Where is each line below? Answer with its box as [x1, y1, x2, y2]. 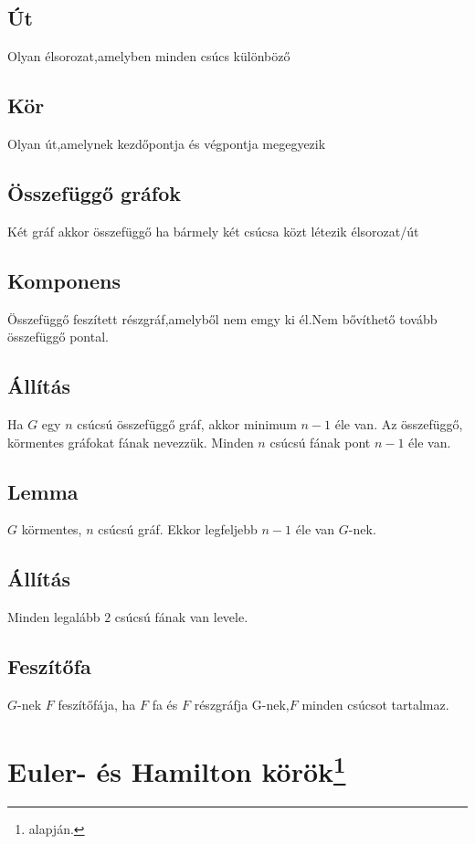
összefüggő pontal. [7, 327, 109, 346]
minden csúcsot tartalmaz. [301, 694, 449, 713]
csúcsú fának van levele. [114, 607, 248, 627]
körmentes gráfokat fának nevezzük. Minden [7, 432, 254, 451]
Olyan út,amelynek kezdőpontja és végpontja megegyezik [7, 134, 326, 153]
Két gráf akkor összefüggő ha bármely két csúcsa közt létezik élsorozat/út [7, 221, 419, 240]
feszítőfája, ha [58, 694, 136, 713]
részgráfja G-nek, [194, 694, 290, 713]
